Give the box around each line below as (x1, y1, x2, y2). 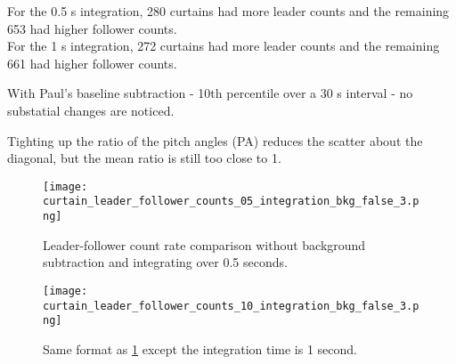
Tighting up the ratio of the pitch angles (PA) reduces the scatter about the (7, 131, 423, 150)
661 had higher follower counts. (7, 53, 177, 72)
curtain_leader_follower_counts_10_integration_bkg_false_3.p (43, 299, 419, 312)
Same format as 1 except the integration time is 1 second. (43, 339, 357, 358)
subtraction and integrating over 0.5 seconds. (43, 253, 288, 271)
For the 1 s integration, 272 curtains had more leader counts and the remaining (7, 36, 440, 55)
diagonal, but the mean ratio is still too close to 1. (7, 149, 281, 167)
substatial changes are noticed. (7, 101, 175, 119)
